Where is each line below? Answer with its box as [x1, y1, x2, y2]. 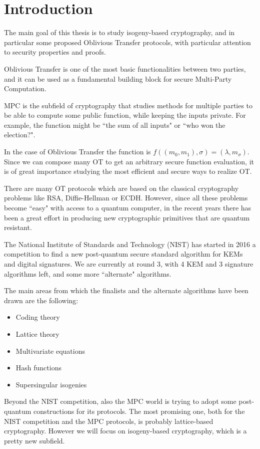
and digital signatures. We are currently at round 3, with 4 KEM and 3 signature [4, 259, 253, 269]
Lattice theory [15, 328, 59, 339]
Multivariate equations [15, 345, 85, 356]
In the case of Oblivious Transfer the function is [4, 146, 151, 157]
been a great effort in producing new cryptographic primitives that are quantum [4, 212, 250, 222]
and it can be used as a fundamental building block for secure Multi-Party [4, 73, 232, 84]
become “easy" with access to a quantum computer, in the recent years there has [4, 202, 251, 213]
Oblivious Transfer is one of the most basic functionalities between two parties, [4, 63, 246, 74]
